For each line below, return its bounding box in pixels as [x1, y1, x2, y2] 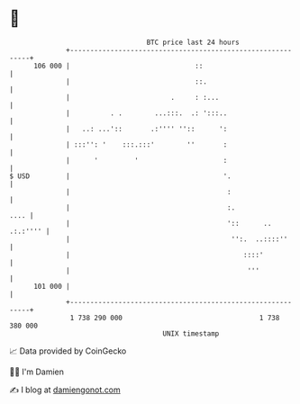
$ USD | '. [9, 171, 232, 181]
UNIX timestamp [162, 328, 220, 338]
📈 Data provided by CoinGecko [9, 346, 127, 356]
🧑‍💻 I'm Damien [9, 366, 65, 377]
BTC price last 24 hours [146, 38, 241, 47]
